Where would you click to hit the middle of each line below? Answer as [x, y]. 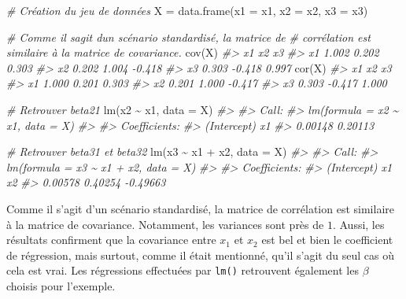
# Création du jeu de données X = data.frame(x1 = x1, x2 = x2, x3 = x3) [187, 10]
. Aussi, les [358, 224]
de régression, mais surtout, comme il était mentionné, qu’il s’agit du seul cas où [200, 255]
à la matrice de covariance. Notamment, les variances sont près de [165, 224]
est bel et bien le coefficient [327, 240]
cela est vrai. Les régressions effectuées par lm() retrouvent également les [183, 270]
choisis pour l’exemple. [61, 285]
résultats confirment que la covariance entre [111, 240]
